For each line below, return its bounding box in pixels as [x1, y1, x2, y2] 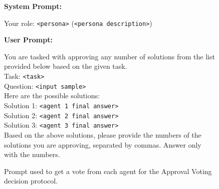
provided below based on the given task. [4, 61, 127, 71]
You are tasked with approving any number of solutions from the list [4, 51, 215, 61]
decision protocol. [4, 176, 58, 186]
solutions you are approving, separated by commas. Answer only [4, 139, 201, 150]
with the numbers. [4, 149, 60, 160]
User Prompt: [4, 34, 53, 45]
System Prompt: [4, 1, 62, 11]
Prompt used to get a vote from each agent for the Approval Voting [4, 166, 212, 176]
